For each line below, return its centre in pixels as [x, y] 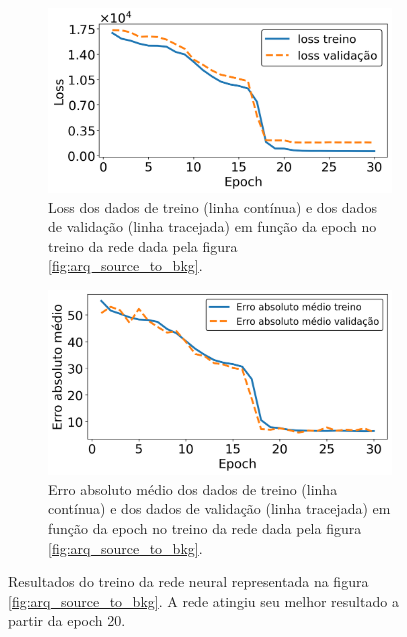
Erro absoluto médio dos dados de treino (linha [193, 488]
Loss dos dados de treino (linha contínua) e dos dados [212, 206]
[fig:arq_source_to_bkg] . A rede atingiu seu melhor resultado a [203, 600]
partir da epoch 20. [67, 620]
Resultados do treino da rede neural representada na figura [188, 581]
